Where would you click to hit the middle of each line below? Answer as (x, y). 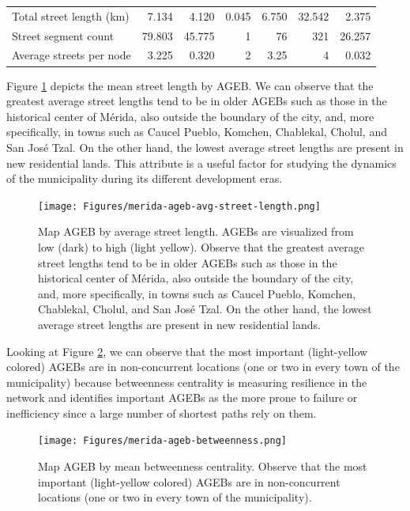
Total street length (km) (71, 15)
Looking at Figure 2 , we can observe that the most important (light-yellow (187, 351)
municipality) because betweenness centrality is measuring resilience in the (187, 382)
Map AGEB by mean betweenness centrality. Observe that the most (203, 466)
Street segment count (63, 35)
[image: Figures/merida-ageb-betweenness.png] (162, 441)
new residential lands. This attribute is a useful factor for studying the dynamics (201, 163)
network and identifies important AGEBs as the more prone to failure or (182, 397)
